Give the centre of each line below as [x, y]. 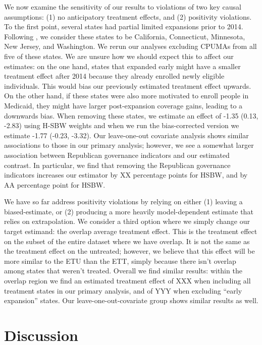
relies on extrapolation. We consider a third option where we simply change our [127, 221]
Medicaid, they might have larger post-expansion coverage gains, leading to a [123, 105]
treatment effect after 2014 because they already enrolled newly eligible [114, 76]
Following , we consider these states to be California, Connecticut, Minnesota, [125, 36]
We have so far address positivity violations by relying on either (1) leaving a [123, 202]
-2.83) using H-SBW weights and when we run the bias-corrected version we [122, 125]
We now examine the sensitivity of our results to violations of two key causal [123, 7]
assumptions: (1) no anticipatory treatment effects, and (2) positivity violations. [128, 16]
